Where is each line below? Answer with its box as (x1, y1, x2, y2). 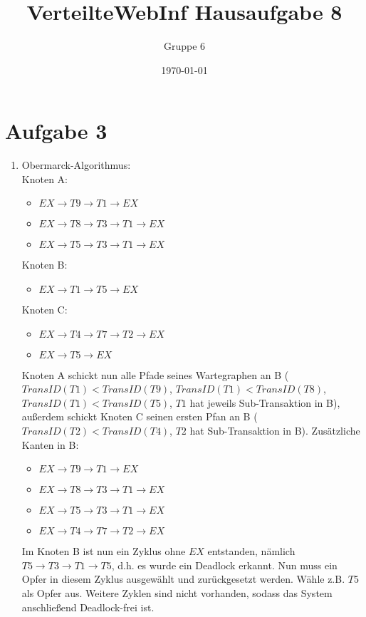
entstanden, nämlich (207, 544, 296, 559)
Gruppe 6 (163, 38, 206, 53)
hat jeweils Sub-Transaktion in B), (189, 395, 340, 410)
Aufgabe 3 (5, 116, 108, 145)
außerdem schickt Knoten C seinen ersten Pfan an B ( (21, 409, 258, 424)
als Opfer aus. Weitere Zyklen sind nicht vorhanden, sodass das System (21, 585, 333, 600)
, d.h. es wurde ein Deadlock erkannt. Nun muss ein (111, 557, 338, 572)
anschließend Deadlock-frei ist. (21, 599, 155, 614)
